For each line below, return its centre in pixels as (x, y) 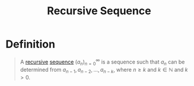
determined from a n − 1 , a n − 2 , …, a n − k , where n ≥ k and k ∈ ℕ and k (104, 71)
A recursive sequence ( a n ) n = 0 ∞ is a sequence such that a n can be (102, 62)
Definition (31, 44)
